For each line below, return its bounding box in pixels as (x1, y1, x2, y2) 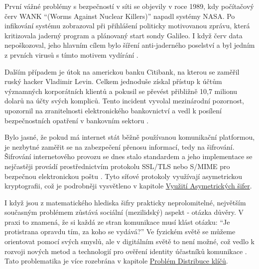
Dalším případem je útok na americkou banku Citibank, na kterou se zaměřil (4, 66, 240, 77)
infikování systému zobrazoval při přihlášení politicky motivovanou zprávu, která (4, 20, 250, 31)
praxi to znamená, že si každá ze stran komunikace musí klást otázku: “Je (4, 216, 230, 227)
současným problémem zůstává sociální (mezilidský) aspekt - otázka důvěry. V (4, 207, 244, 217)
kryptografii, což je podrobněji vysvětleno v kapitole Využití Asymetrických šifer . (4, 180, 252, 191)
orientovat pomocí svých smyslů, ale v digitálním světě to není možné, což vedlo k (4, 236, 255, 247)
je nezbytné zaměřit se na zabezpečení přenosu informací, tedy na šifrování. (4, 141, 235, 152)
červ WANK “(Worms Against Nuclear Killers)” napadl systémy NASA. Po (4, 10, 235, 21)
